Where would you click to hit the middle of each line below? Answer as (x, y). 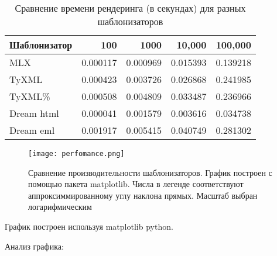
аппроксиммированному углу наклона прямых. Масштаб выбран (143, 195)
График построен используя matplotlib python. (89, 226)
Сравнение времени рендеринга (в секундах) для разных (130, 8)
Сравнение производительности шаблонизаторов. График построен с (150, 172)
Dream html (34, 113)
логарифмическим (60, 207)
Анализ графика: (34, 246)
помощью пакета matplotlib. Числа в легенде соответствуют (136, 184)
